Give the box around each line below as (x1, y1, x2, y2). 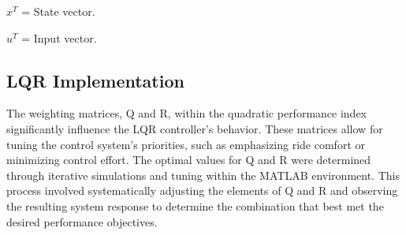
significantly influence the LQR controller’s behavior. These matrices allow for (6, 120, 383, 136)
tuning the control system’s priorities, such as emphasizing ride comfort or (6, 136, 365, 152)
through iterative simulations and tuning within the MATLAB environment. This (6, 166, 400, 183)
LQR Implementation (6, 68, 184, 92)
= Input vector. (21, 29, 97, 46)
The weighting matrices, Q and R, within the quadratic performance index (6, 105, 367, 121)
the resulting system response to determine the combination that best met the (6, 197, 384, 214)
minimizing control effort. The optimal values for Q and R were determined (6, 151, 371, 168)
